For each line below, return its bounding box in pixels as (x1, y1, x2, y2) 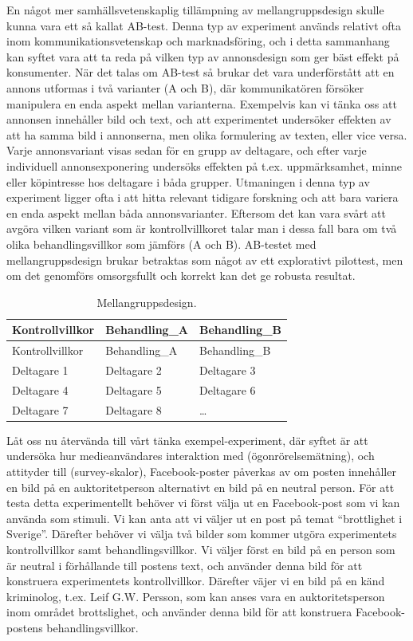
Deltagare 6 (199, 381, 256, 398)
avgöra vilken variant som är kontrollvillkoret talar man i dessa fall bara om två (6, 220, 397, 237)
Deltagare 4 (12, 381, 69, 398)
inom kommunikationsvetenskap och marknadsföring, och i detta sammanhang (6, 33, 390, 49)
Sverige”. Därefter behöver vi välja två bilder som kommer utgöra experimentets (6, 525, 397, 542)
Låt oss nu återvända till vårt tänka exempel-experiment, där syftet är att (6, 431, 368, 448)
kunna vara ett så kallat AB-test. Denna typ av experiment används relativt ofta (6, 17, 402, 33)
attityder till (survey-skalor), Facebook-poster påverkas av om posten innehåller (6, 462, 396, 479)
